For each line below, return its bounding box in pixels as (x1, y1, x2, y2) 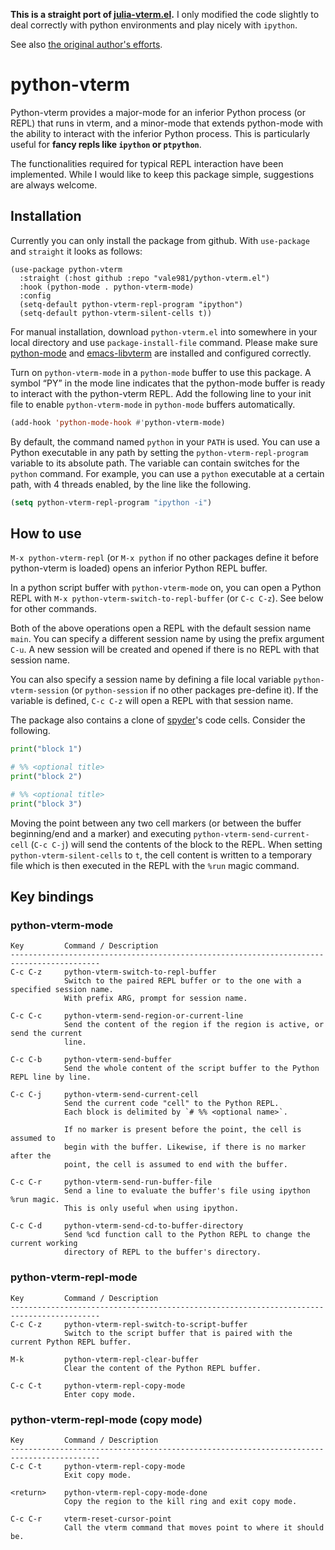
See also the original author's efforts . (10, 39, 163, 50)
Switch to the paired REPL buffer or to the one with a (63, 976, 302, 986)
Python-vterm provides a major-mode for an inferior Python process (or (10, 106, 307, 118)
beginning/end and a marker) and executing (10, 827, 192, 839)
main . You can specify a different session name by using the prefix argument (10, 633, 325, 645)
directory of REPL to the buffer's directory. (63, 1247, 262, 1258)
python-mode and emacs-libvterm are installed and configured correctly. (10, 347, 312, 359)
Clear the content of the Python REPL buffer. (63, 1363, 262, 1373)
